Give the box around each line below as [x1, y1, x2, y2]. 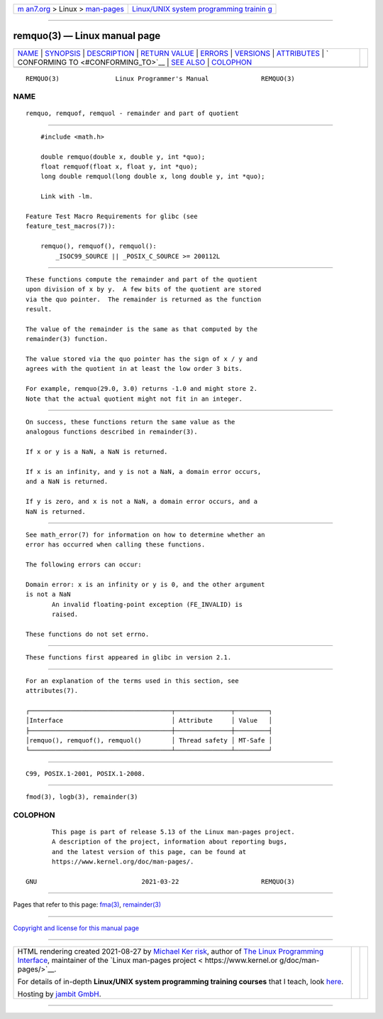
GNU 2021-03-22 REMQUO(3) [26, 878, 295, 886]
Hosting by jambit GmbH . [17, 989, 102, 999]
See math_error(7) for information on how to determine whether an [26, 530, 265, 539]
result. [26, 306, 52, 313]
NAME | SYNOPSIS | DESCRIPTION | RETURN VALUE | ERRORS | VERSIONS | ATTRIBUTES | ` [17, 48, 329, 58]
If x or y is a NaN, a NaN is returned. [26, 448, 168, 456]
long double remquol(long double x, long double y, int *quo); [40, 173, 265, 180]
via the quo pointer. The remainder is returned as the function [26, 295, 262, 303]
